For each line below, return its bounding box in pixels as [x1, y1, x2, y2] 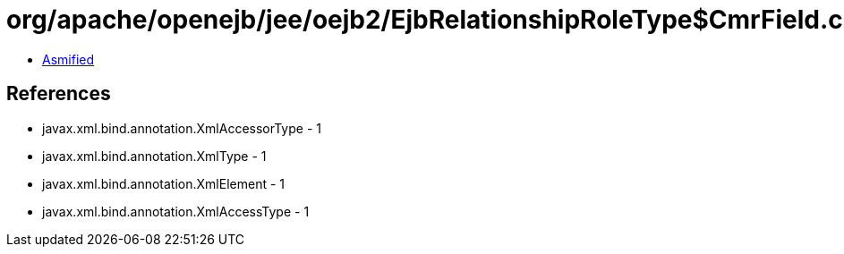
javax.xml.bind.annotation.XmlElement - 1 [42, 175, 285, 191]
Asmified [42, 51, 95, 67]
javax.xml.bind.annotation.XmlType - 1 [42, 148, 267, 164]
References [6, 82, 111, 106]
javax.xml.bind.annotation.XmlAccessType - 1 [42, 203, 310, 219]
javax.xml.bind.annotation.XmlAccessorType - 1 [42, 120, 321, 136]
